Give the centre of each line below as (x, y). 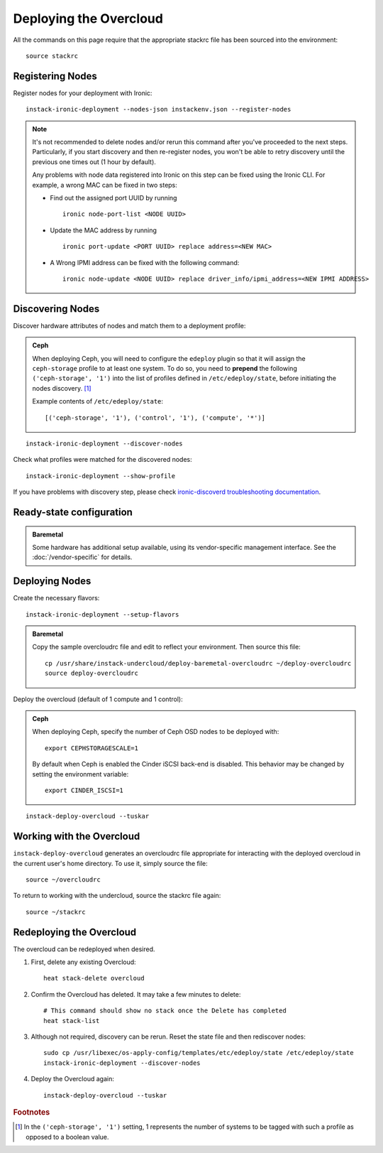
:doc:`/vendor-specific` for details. (82, 557)
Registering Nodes (55, 76)
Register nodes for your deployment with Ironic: (83, 93)
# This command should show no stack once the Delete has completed (165, 1011)
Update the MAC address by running (104, 230)
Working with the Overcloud (77, 837)
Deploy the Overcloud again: (73, 1079)
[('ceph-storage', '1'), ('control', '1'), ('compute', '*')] (155, 418)
